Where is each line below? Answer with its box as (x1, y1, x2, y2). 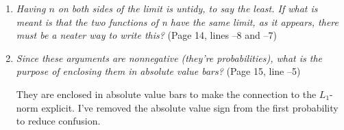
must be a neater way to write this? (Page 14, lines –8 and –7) (16, 28, 277, 42)
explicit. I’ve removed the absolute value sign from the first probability (41, 100, 339, 114)
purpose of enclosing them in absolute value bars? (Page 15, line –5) (16, 64, 301, 78)
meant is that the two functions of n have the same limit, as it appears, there (16, 14, 339, 29)
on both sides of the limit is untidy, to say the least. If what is (58, 1, 318, 15)
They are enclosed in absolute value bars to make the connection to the (16, 86, 317, 101)
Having (16, 1, 46, 15)
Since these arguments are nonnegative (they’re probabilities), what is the (16, 50, 323, 65)
